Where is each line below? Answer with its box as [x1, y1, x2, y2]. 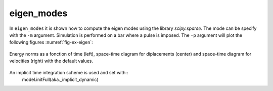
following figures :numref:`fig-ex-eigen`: [9, 39, 93, 45]
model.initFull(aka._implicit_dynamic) [22, 76, 99, 82]
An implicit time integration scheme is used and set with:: [9, 69, 128, 75]
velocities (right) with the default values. [9, 58, 94, 64]
